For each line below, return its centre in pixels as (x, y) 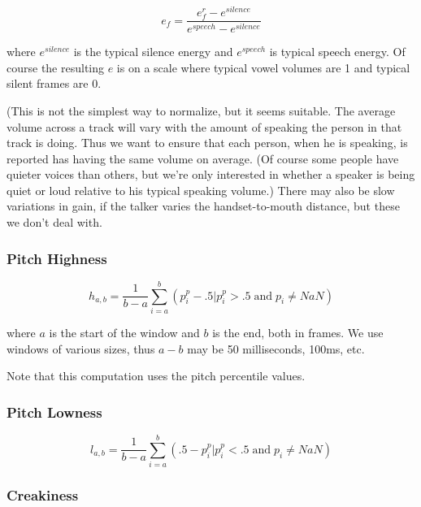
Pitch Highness (57, 258)
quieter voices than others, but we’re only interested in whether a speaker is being (211, 174)
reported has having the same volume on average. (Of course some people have (203, 158)
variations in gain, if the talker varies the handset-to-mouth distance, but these (203, 206)
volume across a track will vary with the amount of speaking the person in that (204, 126)
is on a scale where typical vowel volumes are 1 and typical (263, 67)
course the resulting (56, 67)
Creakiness (43, 495)
